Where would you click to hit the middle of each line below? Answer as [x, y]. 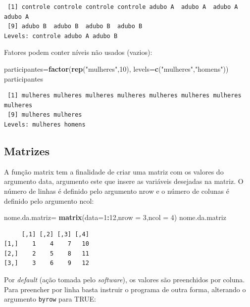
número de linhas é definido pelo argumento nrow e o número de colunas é [117, 191]
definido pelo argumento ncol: [49, 200]
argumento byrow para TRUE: [50, 299]
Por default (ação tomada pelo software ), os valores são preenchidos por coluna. [125, 280]
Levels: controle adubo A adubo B [61, 36]
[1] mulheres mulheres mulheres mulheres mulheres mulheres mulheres [125, 96]
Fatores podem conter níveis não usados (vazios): [78, 52]
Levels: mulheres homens [45, 124]
